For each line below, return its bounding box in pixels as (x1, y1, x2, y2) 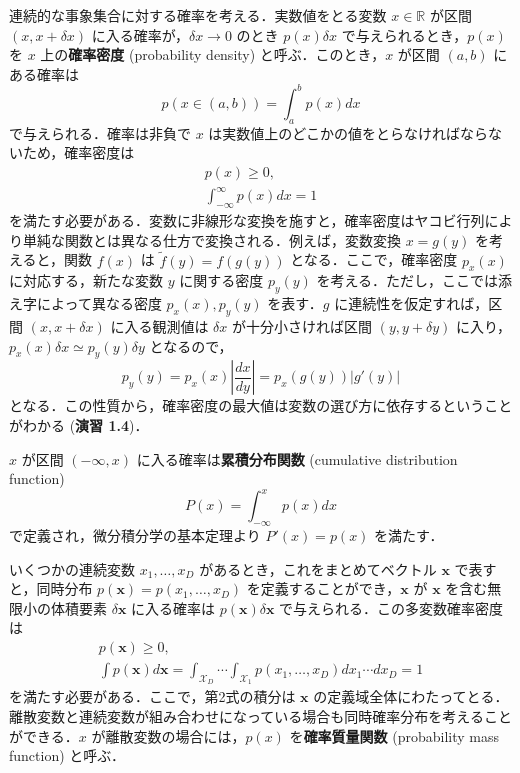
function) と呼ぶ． (9, 745, 126, 766)
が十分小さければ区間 (231, 316, 372, 337)
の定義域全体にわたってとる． (313, 686, 509, 707)
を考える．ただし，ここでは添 (316, 270, 513, 291)
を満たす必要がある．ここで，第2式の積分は (9, 686, 296, 707)
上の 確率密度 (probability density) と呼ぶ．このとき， (40, 44, 386, 65)
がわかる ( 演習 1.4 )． (9, 415, 149, 435)
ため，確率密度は (22, 142, 135, 163)
